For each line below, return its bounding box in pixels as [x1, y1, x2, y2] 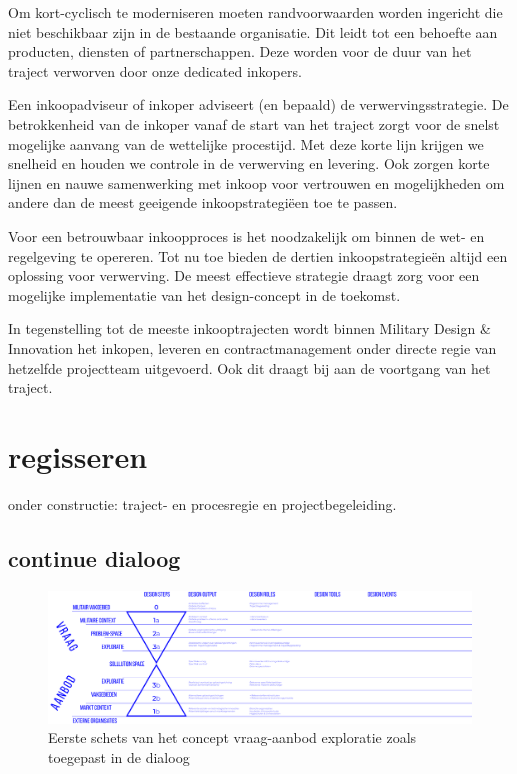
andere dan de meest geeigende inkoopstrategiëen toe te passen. [8, 192, 398, 213]
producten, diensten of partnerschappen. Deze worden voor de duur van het [8, 41, 472, 62]
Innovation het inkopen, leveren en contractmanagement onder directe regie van [8, 337, 497, 358]
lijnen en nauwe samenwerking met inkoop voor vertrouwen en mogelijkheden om [8, 172, 505, 193]
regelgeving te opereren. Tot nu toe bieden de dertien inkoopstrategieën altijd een [8, 245, 508, 266]
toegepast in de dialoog [48, 746, 190, 767]
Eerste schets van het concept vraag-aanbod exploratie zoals [48, 727, 417, 748]
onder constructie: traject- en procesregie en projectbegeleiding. [8, 493, 397, 514]
